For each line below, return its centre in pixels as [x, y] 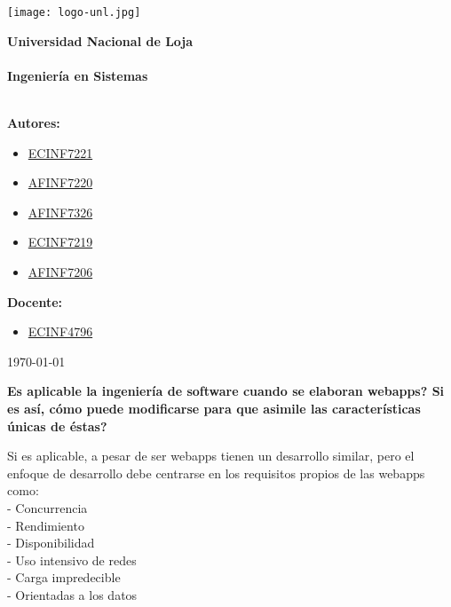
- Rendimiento [46, 525]
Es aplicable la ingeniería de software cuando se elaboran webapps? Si [226, 391]
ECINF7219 [60, 242]
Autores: [34, 123]
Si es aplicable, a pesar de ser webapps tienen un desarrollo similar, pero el [211, 456]
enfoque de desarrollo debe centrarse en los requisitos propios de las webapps [216, 473]
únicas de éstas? [57, 426]
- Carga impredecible [64, 577]
